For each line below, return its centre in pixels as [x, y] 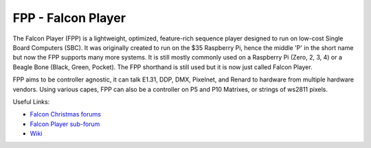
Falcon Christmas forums [65, 114]
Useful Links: [31, 101]
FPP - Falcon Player [69, 18]
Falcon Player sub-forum [65, 124]
